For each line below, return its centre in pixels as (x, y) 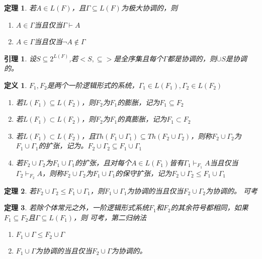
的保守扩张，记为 (144, 173)
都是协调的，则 (192, 58)
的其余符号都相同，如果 (209, 207)
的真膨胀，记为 (142, 119)
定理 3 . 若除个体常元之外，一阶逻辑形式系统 (76, 207)
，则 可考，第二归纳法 (110, 217)
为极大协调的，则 (149, 8)
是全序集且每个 (139, 58)
